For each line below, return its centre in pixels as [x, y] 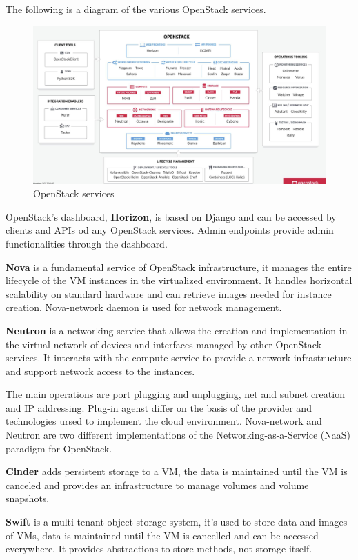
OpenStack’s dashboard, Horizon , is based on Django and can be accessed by [171, 216]
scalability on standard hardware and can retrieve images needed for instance [169, 293]
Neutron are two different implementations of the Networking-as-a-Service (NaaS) [178, 435]
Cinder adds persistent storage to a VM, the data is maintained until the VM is [177, 471]
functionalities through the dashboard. [87, 243]
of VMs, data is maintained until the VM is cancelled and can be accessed [162, 535]
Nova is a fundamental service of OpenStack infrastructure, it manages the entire [179, 267]
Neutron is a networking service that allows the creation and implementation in [177, 330]
